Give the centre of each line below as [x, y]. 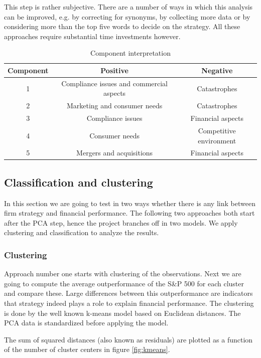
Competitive [217, 130]
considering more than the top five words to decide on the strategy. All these [122, 26]
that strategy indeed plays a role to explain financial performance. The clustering [129, 303]
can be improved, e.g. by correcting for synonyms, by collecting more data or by [127, 16]
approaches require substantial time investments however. [92, 36]
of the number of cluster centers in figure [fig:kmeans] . [87, 349]
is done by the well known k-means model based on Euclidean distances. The [122, 313]
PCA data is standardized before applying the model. [86, 323]
